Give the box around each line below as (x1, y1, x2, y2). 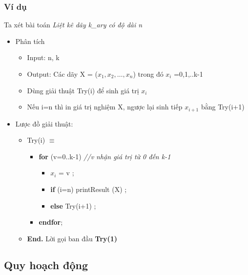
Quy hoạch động (4, 257, 88, 272)
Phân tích (15, 36, 45, 46)
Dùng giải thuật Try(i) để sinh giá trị (27, 85, 139, 95)
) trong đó (133, 69, 164, 79)
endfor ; (39, 217, 63, 227)
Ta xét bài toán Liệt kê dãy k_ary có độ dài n (4, 20, 143, 30)
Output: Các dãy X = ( (27, 69, 98, 79)
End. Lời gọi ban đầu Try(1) (27, 233, 118, 243)
